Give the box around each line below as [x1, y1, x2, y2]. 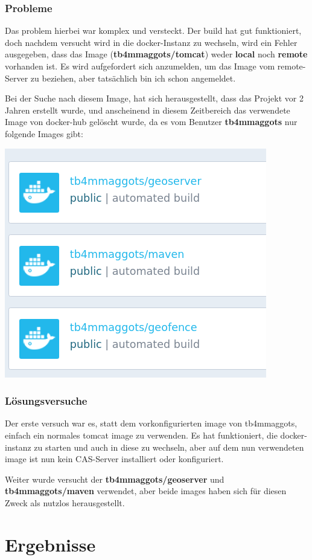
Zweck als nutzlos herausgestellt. [5, 496, 125, 509]
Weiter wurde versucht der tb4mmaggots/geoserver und [5, 472, 224, 485]
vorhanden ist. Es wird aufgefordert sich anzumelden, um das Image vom [5, 60, 275, 72]
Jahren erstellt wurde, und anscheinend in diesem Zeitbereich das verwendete [5, 103, 290, 116]
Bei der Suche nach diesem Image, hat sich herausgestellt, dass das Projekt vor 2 [5, 92, 304, 105]
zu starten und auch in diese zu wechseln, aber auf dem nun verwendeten [34, 440, 304, 453]
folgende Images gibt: [5, 127, 83, 140]
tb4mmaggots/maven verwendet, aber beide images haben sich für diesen [5, 484, 287, 497]
